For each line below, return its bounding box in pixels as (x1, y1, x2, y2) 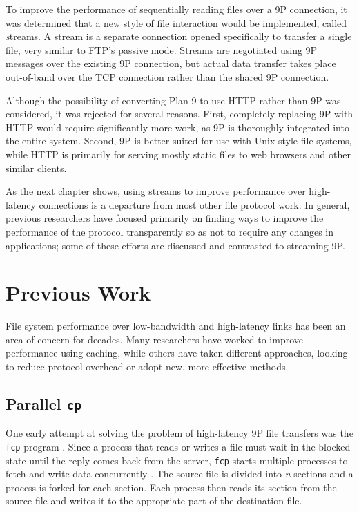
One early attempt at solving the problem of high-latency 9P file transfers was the (6, 426, 353, 440)
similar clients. (6, 160, 67, 175)
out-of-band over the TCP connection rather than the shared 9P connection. (6, 69, 329, 84)
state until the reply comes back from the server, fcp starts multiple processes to (6, 453, 348, 467)
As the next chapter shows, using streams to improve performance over (6, 184, 306, 198)
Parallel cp (6, 392, 81, 414)
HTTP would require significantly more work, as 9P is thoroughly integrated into (6, 120, 349, 134)
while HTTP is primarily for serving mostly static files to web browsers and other (6, 146, 351, 161)
